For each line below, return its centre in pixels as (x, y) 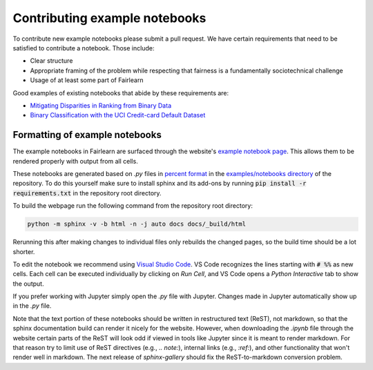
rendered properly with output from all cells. (75, 161)
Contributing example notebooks (109, 18)
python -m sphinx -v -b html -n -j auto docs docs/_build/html (137, 224)
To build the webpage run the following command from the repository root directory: (133, 206)
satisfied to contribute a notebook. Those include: (84, 48)
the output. (28, 284)
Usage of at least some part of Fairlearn (87, 80)
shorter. (24, 251)
